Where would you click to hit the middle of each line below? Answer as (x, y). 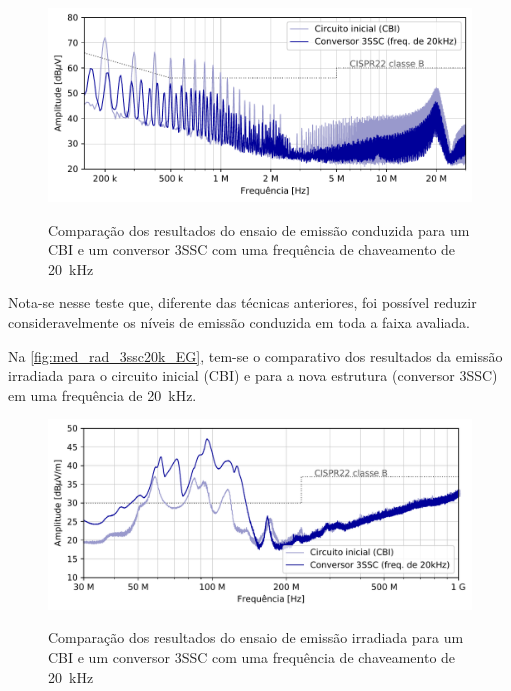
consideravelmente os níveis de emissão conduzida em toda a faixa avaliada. (239, 322)
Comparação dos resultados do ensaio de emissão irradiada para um (256, 637)
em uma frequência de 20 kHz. (102, 394)
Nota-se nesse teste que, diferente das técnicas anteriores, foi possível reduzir (242, 302)
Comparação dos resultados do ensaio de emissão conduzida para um (259, 229)
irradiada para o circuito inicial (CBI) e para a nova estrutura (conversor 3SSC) (253, 375)
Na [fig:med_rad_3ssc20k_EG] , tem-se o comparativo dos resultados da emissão (255, 355)
